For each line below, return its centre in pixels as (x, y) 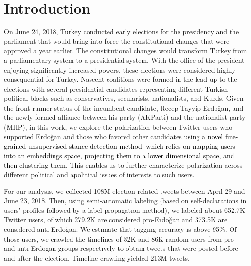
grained (15, 146)
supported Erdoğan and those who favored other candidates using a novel (114, 136)
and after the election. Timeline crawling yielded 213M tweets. (97, 257)
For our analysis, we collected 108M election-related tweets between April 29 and (125, 191)
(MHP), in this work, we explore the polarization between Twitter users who (118, 127)
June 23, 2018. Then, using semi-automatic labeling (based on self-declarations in (125, 200)
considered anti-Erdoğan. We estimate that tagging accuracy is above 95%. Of (120, 229)
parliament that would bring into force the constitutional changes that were (117, 41)
